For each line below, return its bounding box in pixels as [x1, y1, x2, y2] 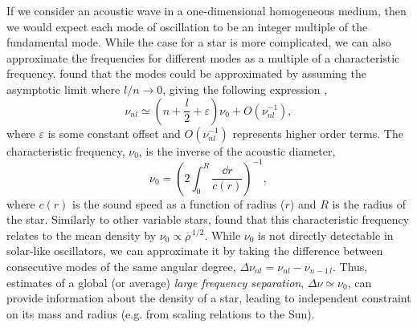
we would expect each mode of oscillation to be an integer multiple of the [6, 18, 368, 34]
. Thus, [332, 258, 368, 275]
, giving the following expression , [162, 80, 328, 97]
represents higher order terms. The [232, 124, 403, 141]
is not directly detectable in [258, 226, 394, 243]
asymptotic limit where [6, 80, 121, 97]
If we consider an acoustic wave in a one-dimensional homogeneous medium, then [6, 2, 407, 18]
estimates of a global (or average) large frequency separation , [6, 273, 305, 290]
